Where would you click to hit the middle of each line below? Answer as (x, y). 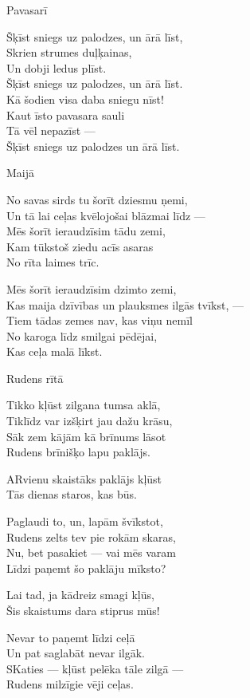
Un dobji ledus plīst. (57, 67)
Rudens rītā (35, 378)
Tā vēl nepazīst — (51, 130)
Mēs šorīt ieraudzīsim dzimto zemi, (92, 288)
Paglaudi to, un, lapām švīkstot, (85, 521)
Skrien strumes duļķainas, (69, 52)
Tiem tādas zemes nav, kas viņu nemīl (100, 320)
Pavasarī (27, 10)
